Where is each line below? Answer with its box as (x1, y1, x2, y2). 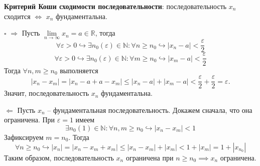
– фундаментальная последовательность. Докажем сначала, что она (47, 104, 252, 115)
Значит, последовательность (4, 88, 89, 98)
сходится (4, 11, 31, 21)
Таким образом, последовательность (4, 152, 114, 162)
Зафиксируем (4, 131, 44, 142)
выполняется (60, 65, 98, 75)
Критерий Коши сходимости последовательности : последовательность (4, 1, 227, 11)
